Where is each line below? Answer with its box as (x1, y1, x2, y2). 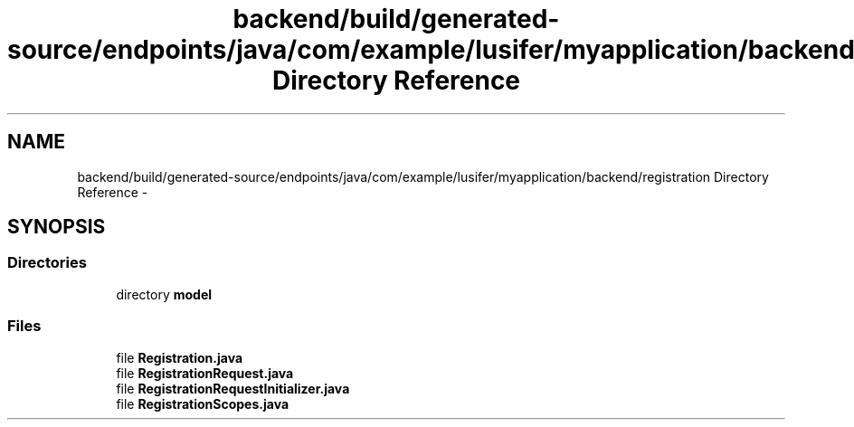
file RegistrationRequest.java (116, 365, 294, 381)
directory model (116, 286, 213, 302)
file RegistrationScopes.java (116, 395, 289, 412)
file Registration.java (116, 349, 243, 365)
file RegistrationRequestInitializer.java (116, 380, 350, 396)
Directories (7, 253, 87, 272)
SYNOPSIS (7, 215, 106, 239)
